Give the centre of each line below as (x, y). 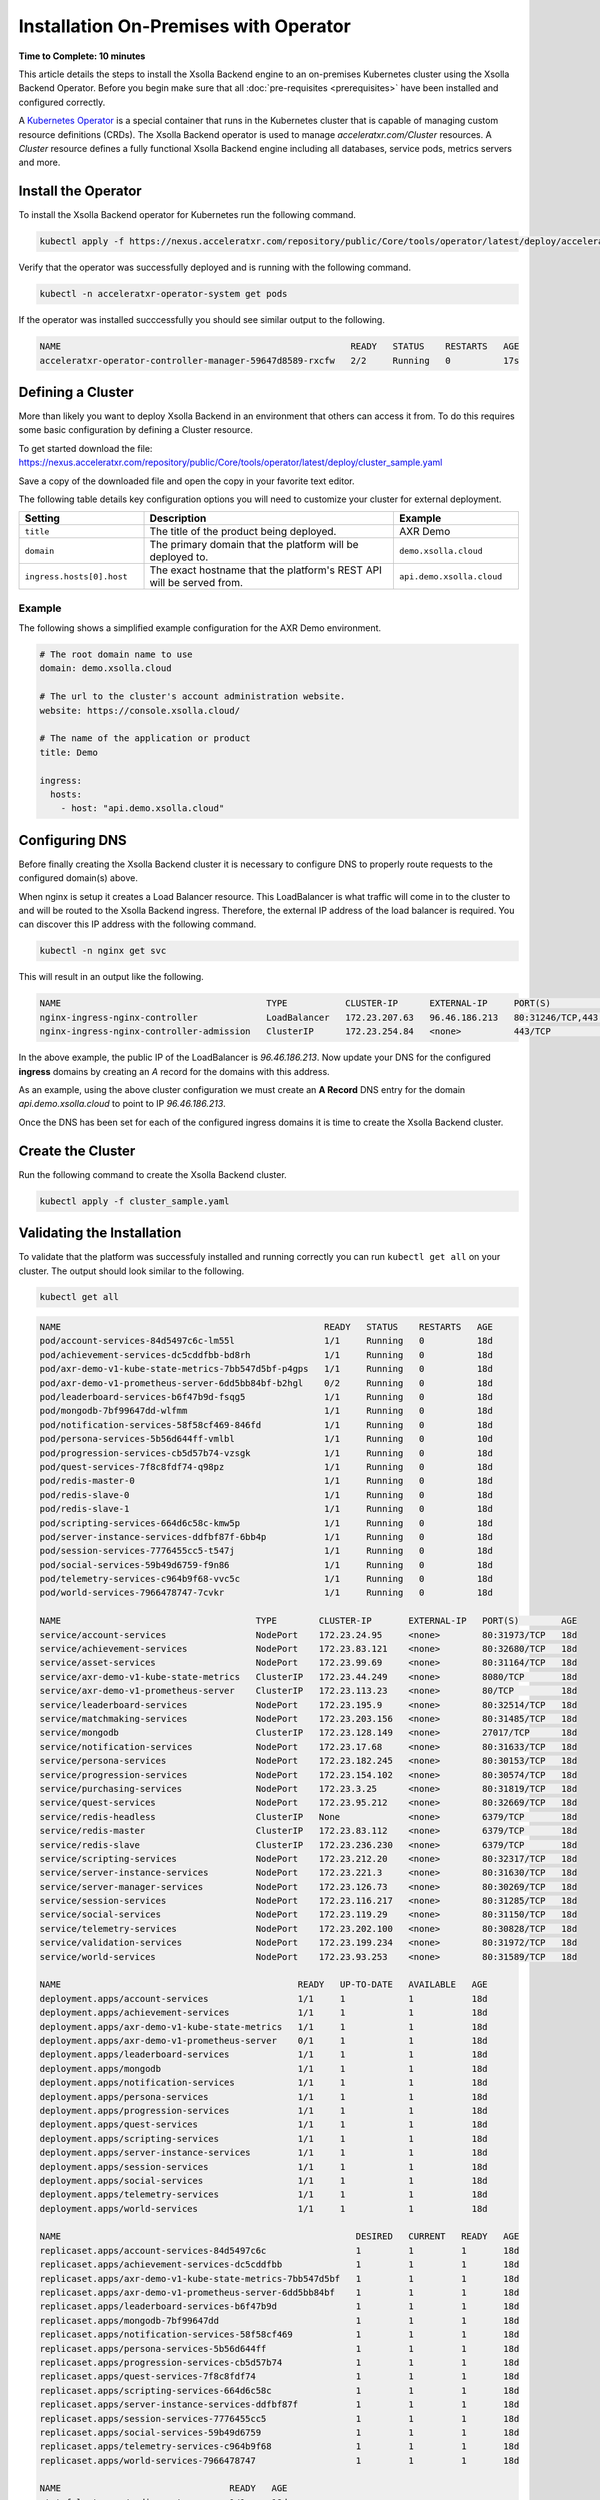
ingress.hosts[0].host (76, 576)
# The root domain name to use (116, 654)
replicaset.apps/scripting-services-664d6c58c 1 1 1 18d (279, 2390)
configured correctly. (62, 102)
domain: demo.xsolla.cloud (105, 668)
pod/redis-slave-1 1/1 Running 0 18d (266, 1509)
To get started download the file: (85, 448)
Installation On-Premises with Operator (185, 26)
